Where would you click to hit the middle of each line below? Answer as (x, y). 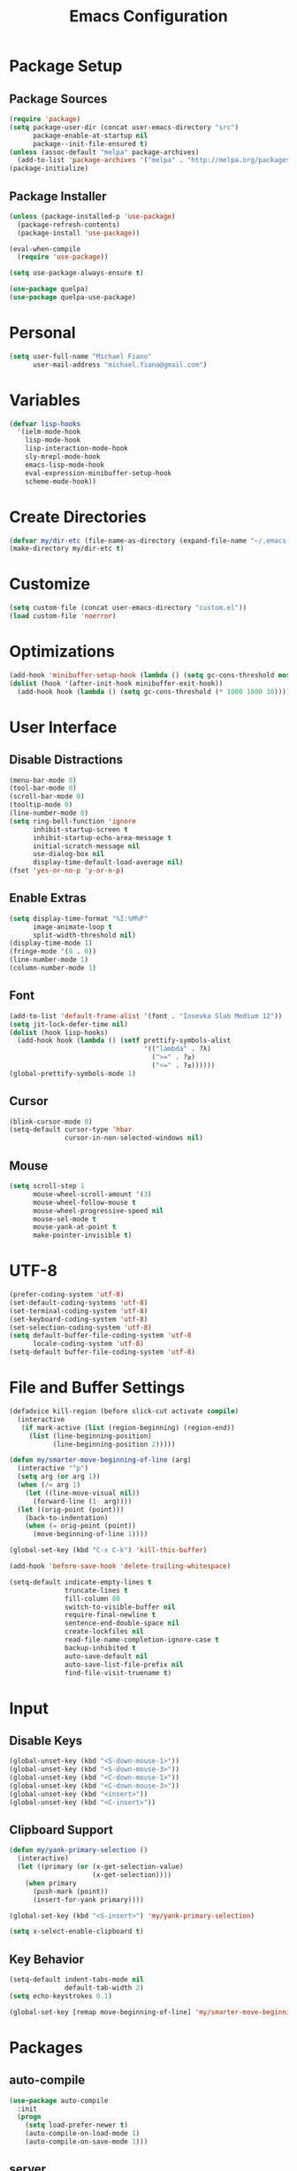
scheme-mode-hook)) (61, 481)
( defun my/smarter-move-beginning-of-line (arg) (100, 1460)
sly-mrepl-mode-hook (63, 457)
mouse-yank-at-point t (74, 1227)
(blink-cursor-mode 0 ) (51, 1122)
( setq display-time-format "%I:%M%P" (79, 918)
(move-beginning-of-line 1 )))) (90, 1534)
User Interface (63, 727)
